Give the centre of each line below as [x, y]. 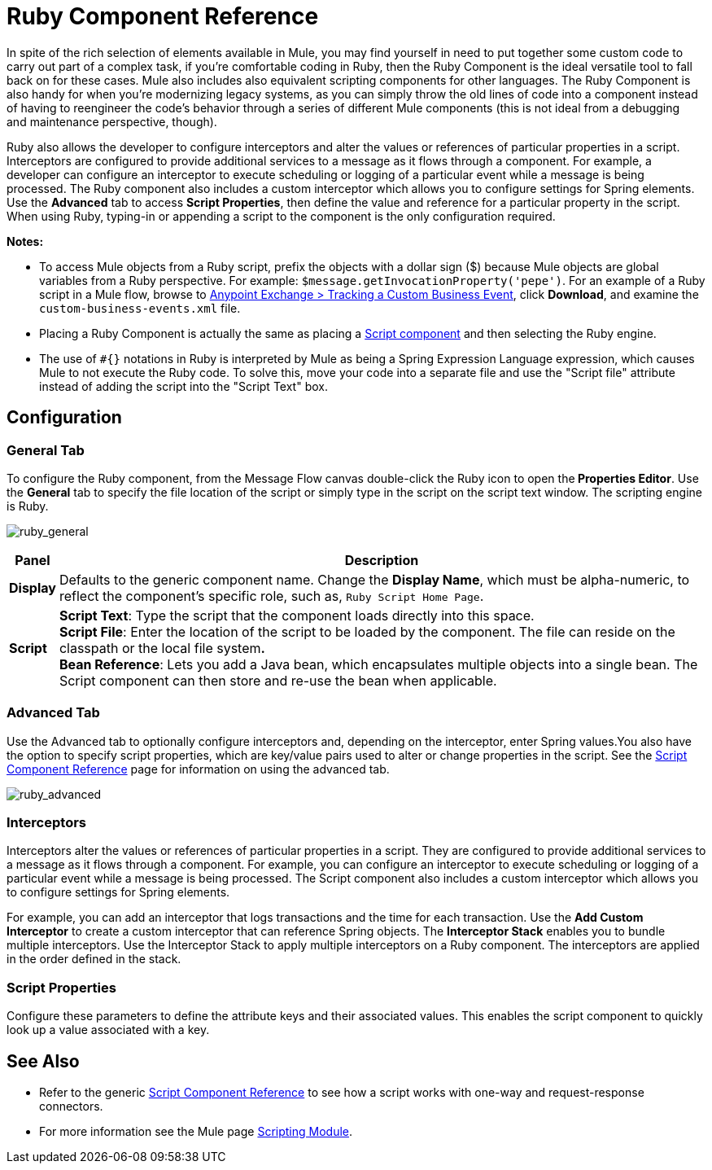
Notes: [25, 241]
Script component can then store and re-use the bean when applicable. [278, 680]
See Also [43, 1061]
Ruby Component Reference [163, 16]
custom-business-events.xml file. [140, 308]
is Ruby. [28, 506]
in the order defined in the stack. [94, 959]
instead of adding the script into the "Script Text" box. [183, 386]
